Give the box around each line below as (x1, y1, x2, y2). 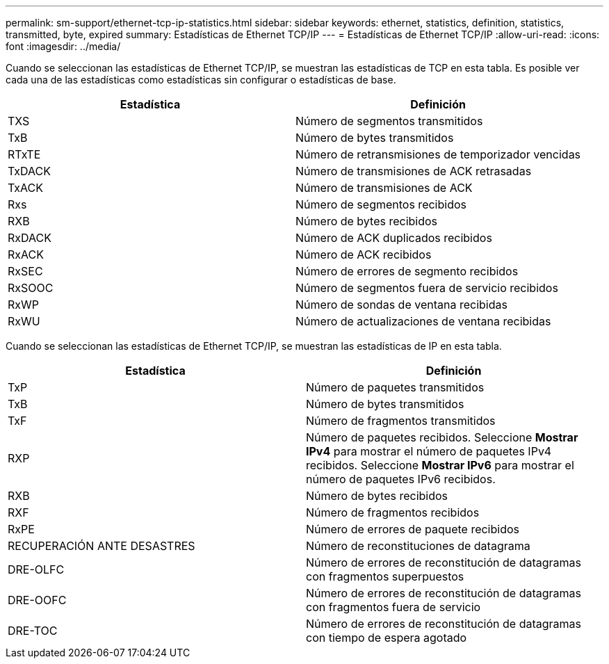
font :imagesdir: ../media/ (6, 40, 121, 52)
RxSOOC (8, 281, 54, 295)
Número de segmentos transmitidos (295, 114, 483, 128)
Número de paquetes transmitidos (306, 380, 485, 394)
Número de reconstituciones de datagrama (306, 539, 530, 553)
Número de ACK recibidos (295, 248, 432, 261)
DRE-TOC (8, 624, 58, 638)
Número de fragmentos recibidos (306, 505, 480, 519)
